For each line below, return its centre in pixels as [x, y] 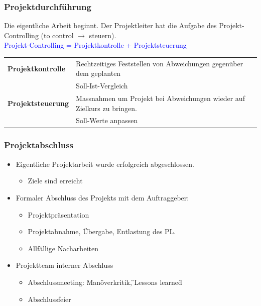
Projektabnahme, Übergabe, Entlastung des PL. [102, 231]
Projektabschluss [39, 145]
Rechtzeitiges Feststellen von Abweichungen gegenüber [160, 63]
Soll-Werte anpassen [107, 120]
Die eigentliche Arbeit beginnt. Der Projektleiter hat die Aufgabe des [110, 25]
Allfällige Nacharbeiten [63, 248]
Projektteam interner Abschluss [64, 265]
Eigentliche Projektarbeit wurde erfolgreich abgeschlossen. [105, 164]
